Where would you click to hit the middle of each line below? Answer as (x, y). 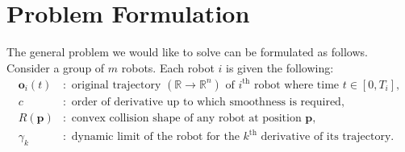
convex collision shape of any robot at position (186, 118)
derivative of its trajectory (326, 137)
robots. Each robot (168, 67)
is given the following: (280, 67)
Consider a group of (56, 67)
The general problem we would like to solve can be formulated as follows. (187, 52)
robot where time (296, 85)
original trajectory (116, 85)
